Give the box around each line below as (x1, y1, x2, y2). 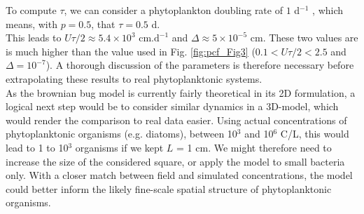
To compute (6, 3, 57, 17)
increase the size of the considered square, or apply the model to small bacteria (6, 154, 345, 168)
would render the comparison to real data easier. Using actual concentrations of (6, 112, 347, 127)
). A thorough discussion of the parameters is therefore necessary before (45, 58, 354, 72)
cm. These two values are (250, 30, 358, 45)
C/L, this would (280, 126, 349, 141)
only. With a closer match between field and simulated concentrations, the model (6, 168, 353, 182)
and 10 (244, 126, 274, 141)
